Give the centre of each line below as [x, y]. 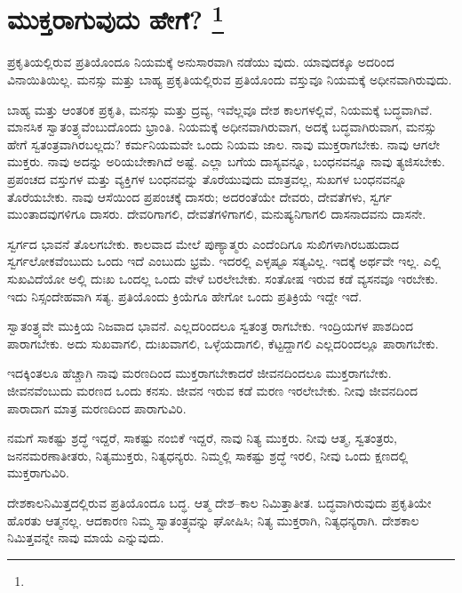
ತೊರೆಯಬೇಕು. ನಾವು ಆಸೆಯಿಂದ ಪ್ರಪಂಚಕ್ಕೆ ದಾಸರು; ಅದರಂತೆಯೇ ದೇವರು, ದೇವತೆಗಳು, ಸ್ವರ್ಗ [200, 196]
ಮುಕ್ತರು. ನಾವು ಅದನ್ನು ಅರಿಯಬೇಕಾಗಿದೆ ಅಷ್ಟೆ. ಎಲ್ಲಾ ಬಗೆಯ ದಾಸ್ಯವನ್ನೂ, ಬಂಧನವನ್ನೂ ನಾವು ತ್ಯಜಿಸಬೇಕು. [226, 161]
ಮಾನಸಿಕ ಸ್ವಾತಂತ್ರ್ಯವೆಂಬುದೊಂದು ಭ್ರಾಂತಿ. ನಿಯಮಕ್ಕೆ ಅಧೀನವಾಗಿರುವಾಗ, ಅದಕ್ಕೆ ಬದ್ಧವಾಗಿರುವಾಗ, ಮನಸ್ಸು [222, 127]
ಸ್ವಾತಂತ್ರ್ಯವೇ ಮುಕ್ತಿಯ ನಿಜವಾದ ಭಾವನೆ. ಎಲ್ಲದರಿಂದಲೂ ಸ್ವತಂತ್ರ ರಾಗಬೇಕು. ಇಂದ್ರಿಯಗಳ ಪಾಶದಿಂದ [210, 326]
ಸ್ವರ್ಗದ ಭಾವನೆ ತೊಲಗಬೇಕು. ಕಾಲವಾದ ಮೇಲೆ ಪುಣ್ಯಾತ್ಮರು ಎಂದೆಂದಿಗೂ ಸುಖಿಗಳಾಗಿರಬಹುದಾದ [203, 243]
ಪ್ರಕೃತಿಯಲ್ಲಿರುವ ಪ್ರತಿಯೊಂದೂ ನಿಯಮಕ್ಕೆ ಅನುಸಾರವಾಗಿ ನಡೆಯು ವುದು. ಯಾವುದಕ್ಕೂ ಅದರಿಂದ [201, 62]
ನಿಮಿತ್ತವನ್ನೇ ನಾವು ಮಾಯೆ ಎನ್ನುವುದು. [86, 537]
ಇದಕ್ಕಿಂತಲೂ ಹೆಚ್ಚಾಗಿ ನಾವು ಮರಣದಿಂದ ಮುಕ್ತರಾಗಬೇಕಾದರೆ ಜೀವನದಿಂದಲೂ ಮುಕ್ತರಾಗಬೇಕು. [199, 373]
